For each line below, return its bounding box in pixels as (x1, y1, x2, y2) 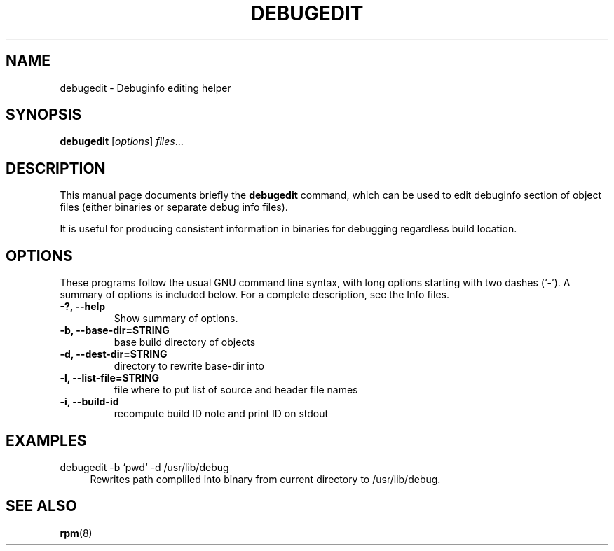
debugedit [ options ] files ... (60, 135, 184, 148)
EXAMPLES (6, 431, 87, 449)
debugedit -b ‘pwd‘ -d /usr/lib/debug (60, 461, 229, 473)
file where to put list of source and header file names (114, 384, 358, 396)
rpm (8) (60, 526, 93, 539)
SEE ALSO (6, 497, 77, 515)
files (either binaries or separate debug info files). (60, 201, 288, 214)
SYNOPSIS (6, 106, 82, 124)
